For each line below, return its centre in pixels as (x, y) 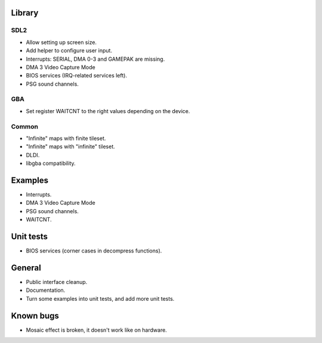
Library (25, 13)
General (26, 268)
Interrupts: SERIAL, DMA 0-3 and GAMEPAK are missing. (95, 59)
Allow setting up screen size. (61, 42)
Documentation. (46, 290)
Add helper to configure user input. (69, 51)
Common (25, 126)
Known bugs (35, 316)
